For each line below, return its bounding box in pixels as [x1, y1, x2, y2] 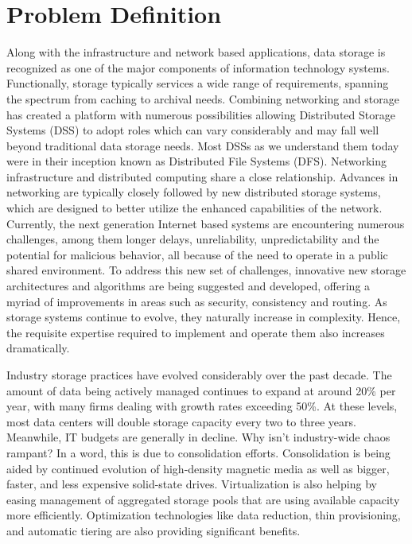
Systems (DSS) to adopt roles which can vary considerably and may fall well [6, 122, 379, 138]
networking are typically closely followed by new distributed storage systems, [6, 184, 381, 200]
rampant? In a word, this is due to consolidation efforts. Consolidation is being [6, 444, 391, 460]
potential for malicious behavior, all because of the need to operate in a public [6, 246, 388, 262]
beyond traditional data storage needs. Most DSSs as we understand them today [6, 137, 399, 153]
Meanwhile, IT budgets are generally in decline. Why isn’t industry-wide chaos [6, 429, 391, 445]
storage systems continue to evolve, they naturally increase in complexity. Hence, [6, 309, 401, 325]
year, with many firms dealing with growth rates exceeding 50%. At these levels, [6, 398, 398, 414]
